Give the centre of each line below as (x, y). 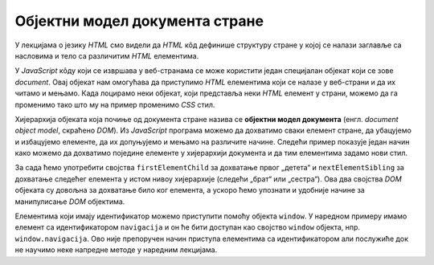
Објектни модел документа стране (139, 21)
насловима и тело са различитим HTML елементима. (107, 55)
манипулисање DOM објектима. (70, 202)
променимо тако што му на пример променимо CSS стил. (115, 104)
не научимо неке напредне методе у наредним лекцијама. (116, 250)
